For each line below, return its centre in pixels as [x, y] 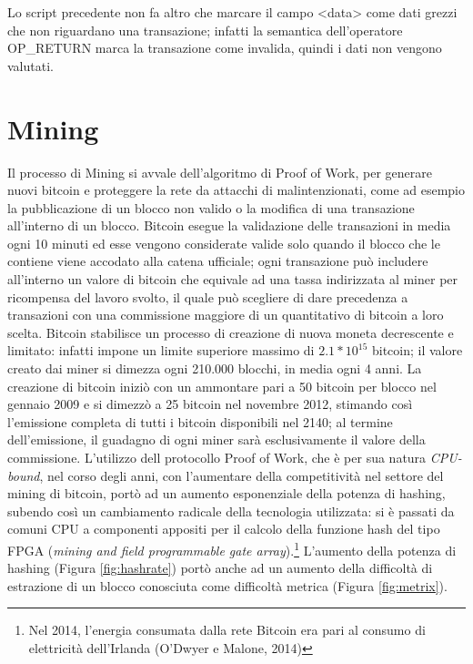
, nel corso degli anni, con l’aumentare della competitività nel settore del [242, 475]
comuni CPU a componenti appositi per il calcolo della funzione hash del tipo [224, 529]
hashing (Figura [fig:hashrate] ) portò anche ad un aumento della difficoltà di [220, 568]
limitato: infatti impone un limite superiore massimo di [161, 350]
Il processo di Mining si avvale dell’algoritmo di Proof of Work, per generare [220, 172]
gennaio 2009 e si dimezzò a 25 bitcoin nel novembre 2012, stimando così [210, 404]
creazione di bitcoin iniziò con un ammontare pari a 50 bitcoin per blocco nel [222, 386]
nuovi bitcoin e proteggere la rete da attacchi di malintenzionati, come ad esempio [236, 190]
